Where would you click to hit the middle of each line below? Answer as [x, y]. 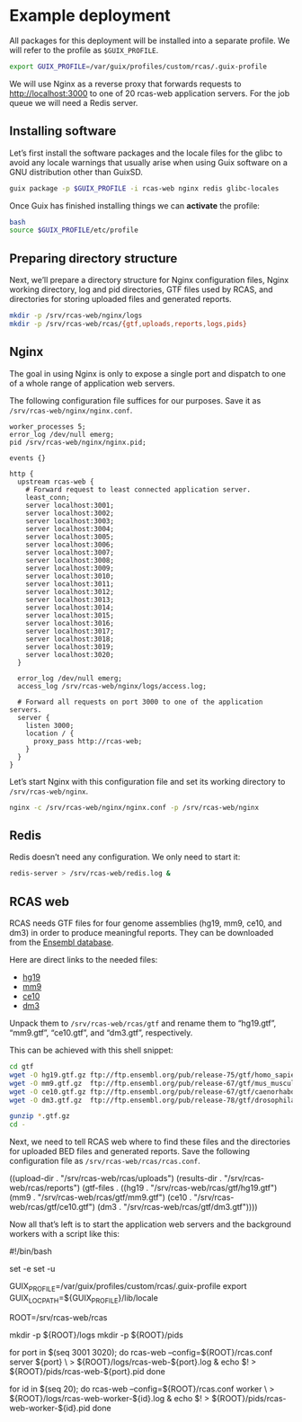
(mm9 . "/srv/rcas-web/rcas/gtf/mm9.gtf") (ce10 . [101, 1197]
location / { [50, 733]
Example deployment [90, 16]
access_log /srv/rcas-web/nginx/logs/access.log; [112, 686]
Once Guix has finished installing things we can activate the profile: [135, 205]
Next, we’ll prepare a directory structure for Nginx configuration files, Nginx [149, 280]
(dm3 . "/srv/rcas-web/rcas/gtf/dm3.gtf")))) [178, 1207]
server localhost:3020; [70, 654]
